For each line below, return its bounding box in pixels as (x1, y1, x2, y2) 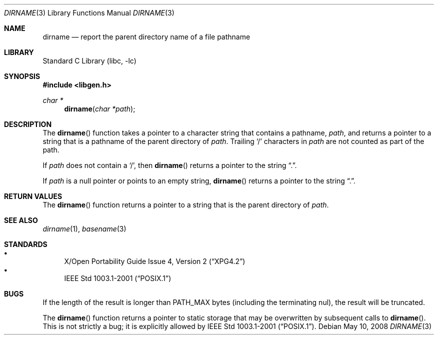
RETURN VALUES (4, 192, 62, 200)
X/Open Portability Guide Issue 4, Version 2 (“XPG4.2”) (64, 257, 245, 265)
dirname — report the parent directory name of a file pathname (42, 32, 250, 41)
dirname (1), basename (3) (42, 224, 126, 233)
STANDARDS (4, 240, 47, 248)
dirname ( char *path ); (64, 104, 135, 113)
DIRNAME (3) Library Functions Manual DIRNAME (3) (4, 8, 174, 17)
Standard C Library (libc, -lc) (42, 56, 136, 65)
